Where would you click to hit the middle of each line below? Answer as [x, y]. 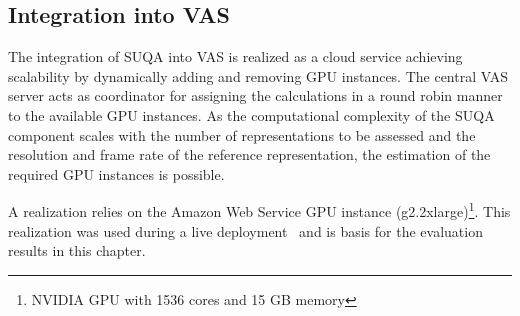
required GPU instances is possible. [116, 173]
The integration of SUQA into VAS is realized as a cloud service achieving [235, 56]
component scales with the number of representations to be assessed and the [242, 134]
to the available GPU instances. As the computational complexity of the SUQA [251, 114]
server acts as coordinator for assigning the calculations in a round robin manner [255, 95]
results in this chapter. [77, 250]
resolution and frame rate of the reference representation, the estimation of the [249, 154]
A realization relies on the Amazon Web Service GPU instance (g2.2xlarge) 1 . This [259, 210]
